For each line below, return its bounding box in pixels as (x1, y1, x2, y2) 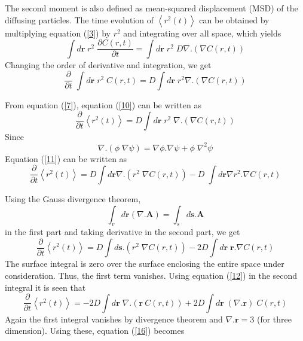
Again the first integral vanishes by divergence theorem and (5, 312, 223, 325)
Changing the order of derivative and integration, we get (5, 58, 212, 71)
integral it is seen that (5, 281, 86, 293)
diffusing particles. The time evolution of (5, 13, 154, 26)
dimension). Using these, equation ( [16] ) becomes (5, 324, 185, 337)
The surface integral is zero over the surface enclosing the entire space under (5, 257, 284, 270)
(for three (256, 312, 292, 325)
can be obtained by (199, 13, 270, 26)
